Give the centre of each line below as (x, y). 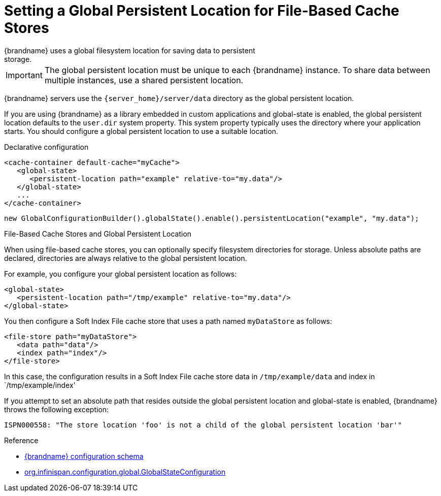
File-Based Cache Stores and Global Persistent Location (98, 234)
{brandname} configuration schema (84, 456)
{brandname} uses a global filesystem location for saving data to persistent (130, 50)
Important (24, 75)
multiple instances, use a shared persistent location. (144, 80)
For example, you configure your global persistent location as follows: (121, 274)
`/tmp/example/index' (40, 385)
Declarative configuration (46, 147)
